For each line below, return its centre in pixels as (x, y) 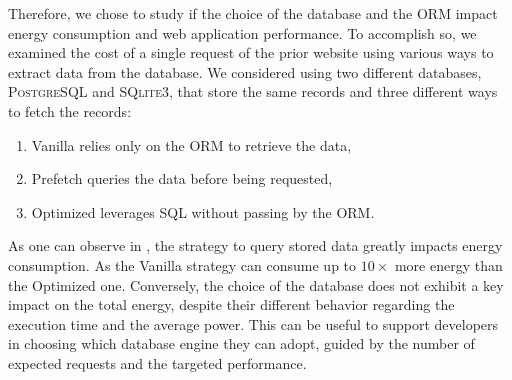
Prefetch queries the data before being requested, (182, 178)
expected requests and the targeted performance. (157, 362)
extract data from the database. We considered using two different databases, (245, 71)
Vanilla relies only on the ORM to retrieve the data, (191, 144)
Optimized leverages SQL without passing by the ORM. (203, 211)
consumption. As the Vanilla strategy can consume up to (182, 264)
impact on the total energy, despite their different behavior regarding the (231, 304)
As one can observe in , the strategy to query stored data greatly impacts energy (255, 245)
